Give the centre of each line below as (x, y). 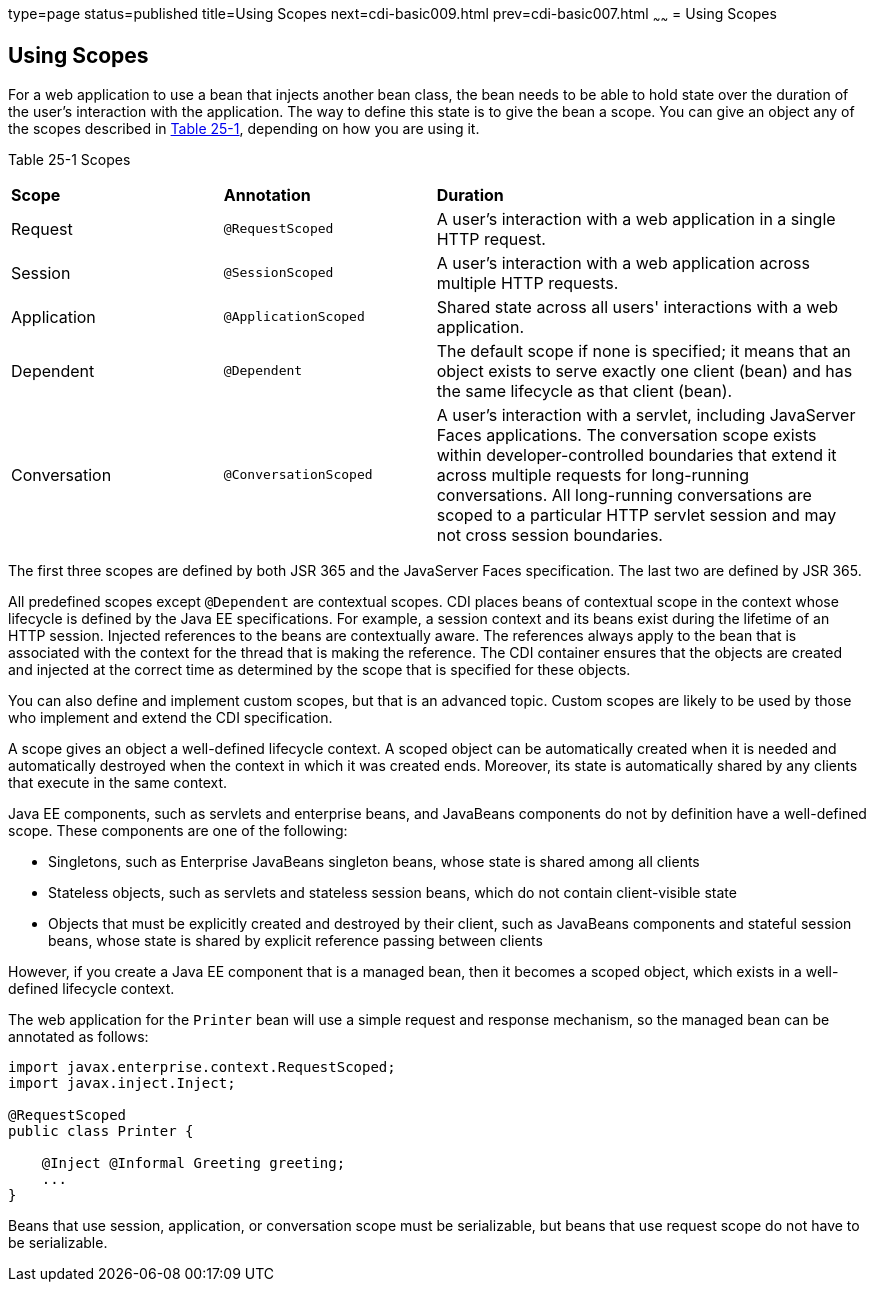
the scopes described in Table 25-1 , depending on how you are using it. (244, 128)
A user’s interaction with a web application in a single (636, 218)
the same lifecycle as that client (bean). (584, 390)
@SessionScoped (278, 273)
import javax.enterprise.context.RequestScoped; (202, 1066)
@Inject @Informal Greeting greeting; (193, 1162)
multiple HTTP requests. (527, 282)
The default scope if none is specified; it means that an (643, 350)
